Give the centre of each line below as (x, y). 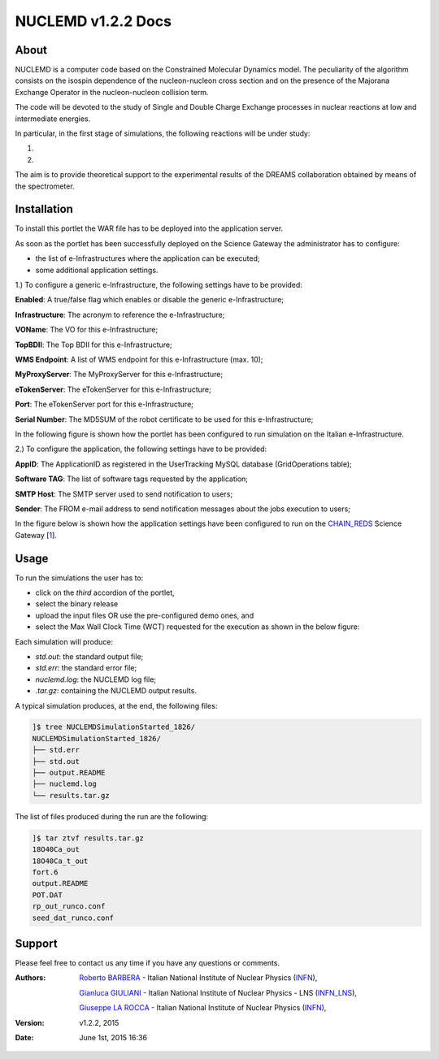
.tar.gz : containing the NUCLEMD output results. (116, 691)
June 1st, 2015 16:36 (113, 1037)
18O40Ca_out (56, 850)
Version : (30, 1022)
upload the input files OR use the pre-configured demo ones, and (145, 615)
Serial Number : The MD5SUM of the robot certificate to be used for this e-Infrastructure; (164, 419)
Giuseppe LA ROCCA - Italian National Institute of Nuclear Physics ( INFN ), (203, 1008)
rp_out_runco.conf (69, 907)
